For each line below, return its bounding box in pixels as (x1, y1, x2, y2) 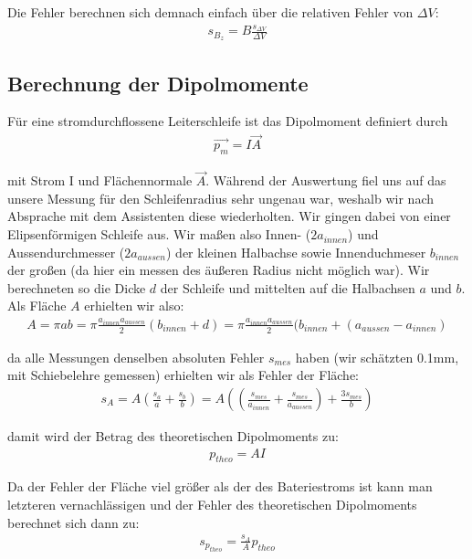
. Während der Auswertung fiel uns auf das (205, 171, 446, 190)
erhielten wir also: (84, 296, 184, 315)
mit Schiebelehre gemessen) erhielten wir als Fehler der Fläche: (7, 365, 359, 385)
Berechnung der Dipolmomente (7, 69, 309, 97)
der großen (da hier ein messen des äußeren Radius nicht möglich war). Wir (7, 260, 430, 279)
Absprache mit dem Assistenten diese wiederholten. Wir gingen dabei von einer (7, 206, 451, 226)
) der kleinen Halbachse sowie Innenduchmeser (165, 242, 426, 261)
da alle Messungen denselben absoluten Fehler (7, 347, 265, 366)
